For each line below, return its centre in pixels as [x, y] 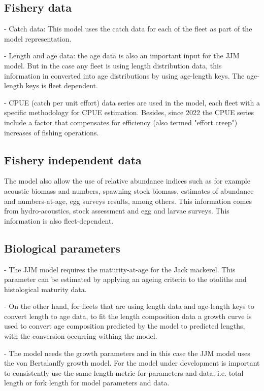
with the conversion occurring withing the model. [81, 336]
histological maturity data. [45, 289]
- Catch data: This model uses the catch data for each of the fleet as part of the [128, 29]
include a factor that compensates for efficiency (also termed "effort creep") [121, 122]
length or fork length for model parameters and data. [87, 383]
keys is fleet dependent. [62, 85]
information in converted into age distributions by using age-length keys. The [124, 75]
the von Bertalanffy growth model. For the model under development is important [132, 363]
